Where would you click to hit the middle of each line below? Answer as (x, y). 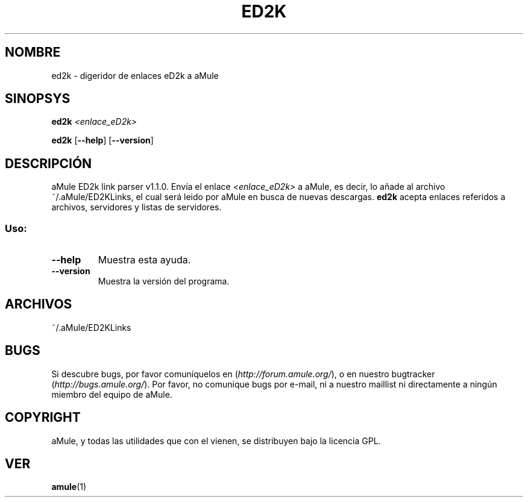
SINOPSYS (38, 99)
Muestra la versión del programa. (164, 281)
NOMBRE (33, 52)
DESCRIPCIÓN (49, 163)
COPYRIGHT (43, 418)
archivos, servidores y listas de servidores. (137, 207)
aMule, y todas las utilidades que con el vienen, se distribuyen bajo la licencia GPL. (216, 441)
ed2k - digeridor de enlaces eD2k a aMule (135, 75)
